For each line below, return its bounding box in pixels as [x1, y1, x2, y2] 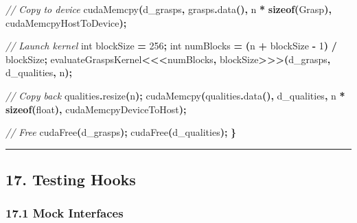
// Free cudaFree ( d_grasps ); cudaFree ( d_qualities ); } [5, 125, 237, 139]
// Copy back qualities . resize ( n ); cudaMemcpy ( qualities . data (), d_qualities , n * [5, 88, 345, 102]
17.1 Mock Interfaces [5, 204, 124, 222]
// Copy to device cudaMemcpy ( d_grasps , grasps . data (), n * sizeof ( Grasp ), [5, 2, 332, 16]
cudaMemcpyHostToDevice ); [5, 15, 127, 30]
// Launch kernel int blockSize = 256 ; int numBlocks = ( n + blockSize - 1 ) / [5, 38, 337, 53]
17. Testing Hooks [5, 169, 136, 190]
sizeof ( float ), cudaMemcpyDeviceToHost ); [5, 102, 187, 116]
